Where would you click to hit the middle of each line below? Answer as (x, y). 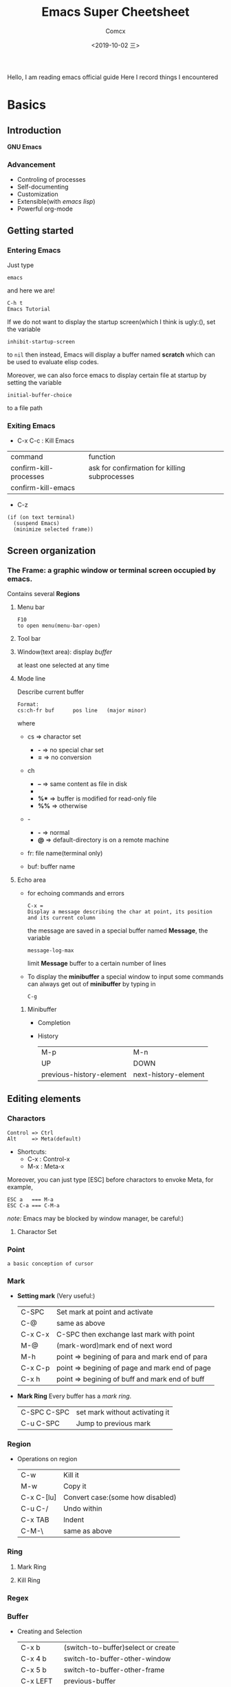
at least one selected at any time (63, 665)
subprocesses (111, 477)
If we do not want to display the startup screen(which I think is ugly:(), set (111, 321)
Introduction (34, 130)
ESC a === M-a (30, 1199)
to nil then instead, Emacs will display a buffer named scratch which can (111, 354)
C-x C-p (35, 1368)
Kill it (71, 1475)
